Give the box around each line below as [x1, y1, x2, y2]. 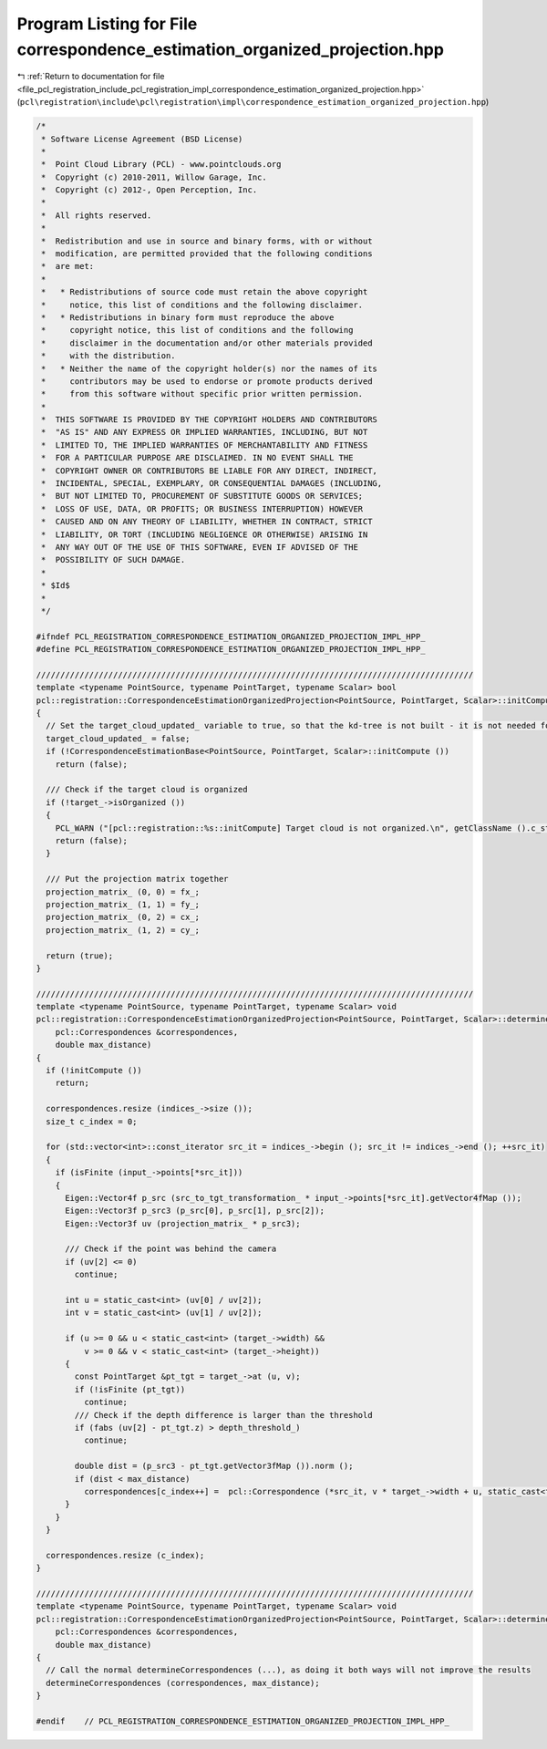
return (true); [46, 950, 114, 961]
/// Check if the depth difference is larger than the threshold [74, 1410, 373, 1420]
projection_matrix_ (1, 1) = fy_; [46, 899, 201, 909]
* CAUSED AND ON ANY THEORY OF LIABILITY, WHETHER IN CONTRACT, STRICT [41, 516, 373, 527]
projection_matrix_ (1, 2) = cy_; [46, 925, 201, 935]
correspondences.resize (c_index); [46, 1550, 205, 1560]
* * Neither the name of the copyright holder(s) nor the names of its [41, 363, 378, 374]
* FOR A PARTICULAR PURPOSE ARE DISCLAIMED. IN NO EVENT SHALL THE [41, 452, 354, 463]
